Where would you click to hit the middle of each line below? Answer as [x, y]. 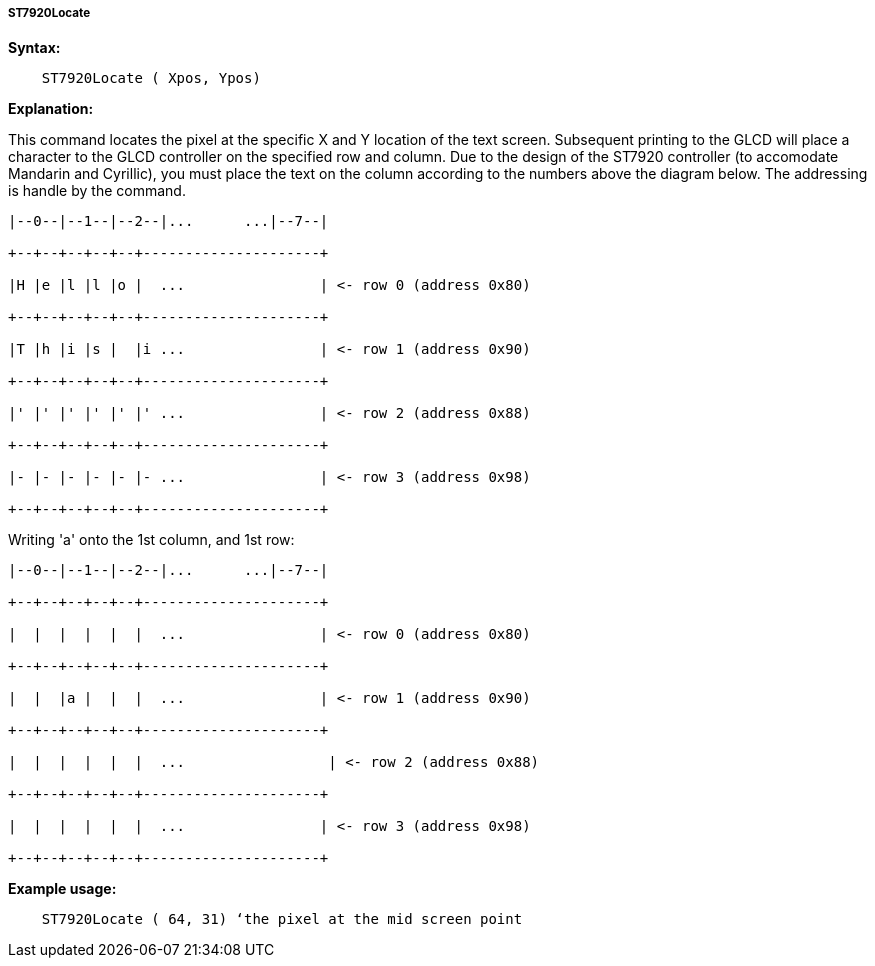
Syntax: [34, 48]
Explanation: [51, 109]
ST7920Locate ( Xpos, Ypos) [151, 78]
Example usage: [62, 889]
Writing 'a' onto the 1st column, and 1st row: [151, 540]
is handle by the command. [97, 191]
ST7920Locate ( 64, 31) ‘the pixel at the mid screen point [282, 919]
